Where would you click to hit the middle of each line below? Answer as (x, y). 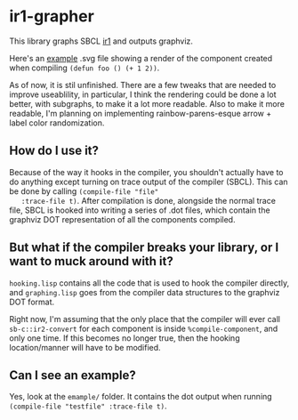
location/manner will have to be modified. (85, 347)
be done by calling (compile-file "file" (84, 191)
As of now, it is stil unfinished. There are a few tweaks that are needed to (143, 85)
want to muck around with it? (91, 261)
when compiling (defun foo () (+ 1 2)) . (85, 68)
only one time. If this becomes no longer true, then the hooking (125, 338)
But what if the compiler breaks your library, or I (144, 248)
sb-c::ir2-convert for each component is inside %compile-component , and (144, 328)
